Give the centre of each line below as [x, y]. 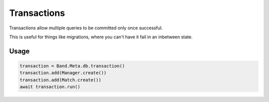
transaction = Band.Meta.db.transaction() [72, 66]
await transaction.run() [50, 87]
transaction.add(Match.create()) [61, 80]
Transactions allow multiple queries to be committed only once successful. [86, 28]
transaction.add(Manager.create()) [63, 73]
